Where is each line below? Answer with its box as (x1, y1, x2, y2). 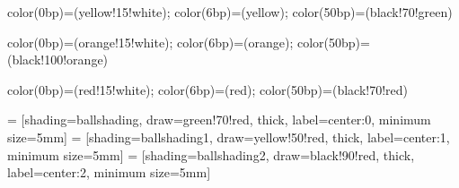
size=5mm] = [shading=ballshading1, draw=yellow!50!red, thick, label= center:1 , (7, 127, 450, 146)
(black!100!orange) (7, 50, 109, 69)
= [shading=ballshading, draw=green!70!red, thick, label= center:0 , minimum (7, 110, 431, 129)
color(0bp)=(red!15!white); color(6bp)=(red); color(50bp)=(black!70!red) (7, 80, 408, 98)
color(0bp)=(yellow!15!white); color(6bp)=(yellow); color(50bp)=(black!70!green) (7, 3, 453, 21)
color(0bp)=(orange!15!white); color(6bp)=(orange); (7, 32, 294, 51)
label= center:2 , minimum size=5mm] (7, 163, 211, 182)
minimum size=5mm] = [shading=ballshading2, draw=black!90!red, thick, (7, 145, 415, 164)
